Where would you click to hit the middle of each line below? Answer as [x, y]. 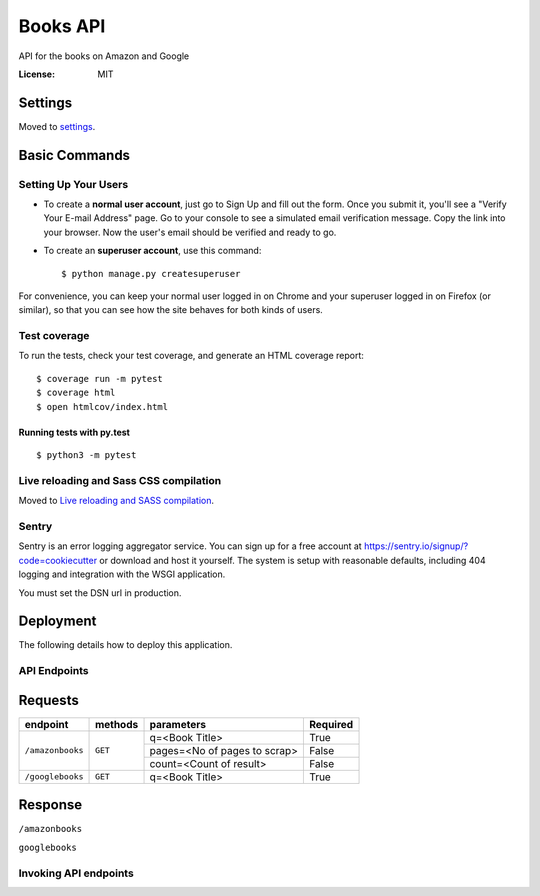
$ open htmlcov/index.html [102, 406]
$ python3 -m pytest [86, 455]
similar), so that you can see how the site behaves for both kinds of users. [171, 310]
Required [331, 724]
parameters [178, 724]
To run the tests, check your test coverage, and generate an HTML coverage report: [191, 356]
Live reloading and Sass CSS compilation [120, 480]
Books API [62, 26]
